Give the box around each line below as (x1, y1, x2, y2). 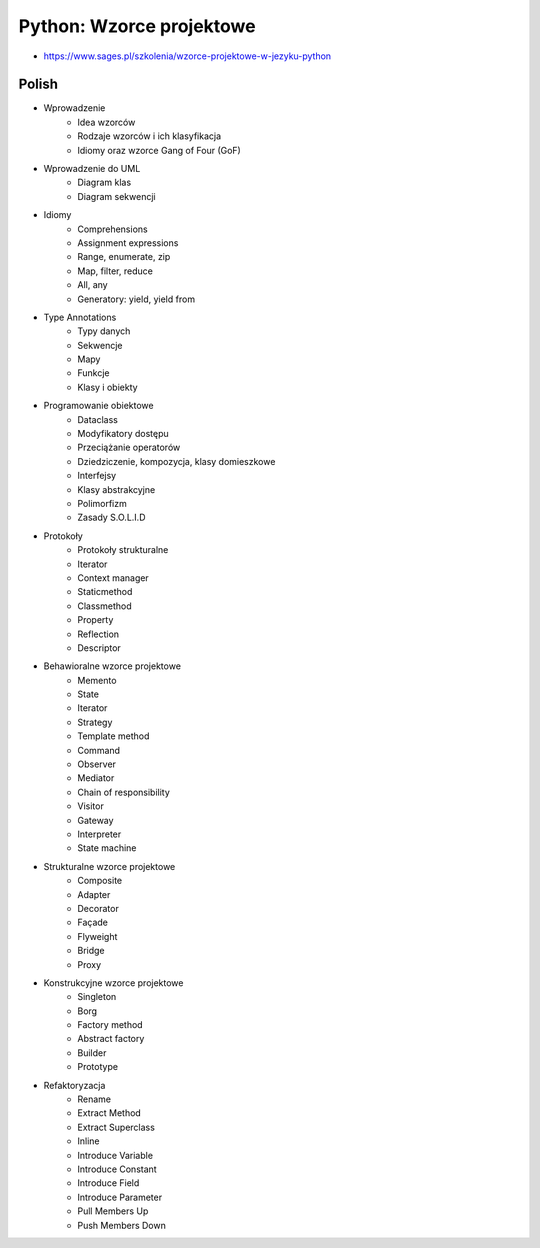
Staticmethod (77, 586, 133, 598)
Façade (77, 916, 109, 929)
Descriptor (77, 641, 122, 654)
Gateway (77, 814, 114, 826)
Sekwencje (77, 339, 124, 351)
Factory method (77, 1019, 144, 1031)
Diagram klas (77, 176, 132, 189)
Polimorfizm (77, 498, 127, 509)
